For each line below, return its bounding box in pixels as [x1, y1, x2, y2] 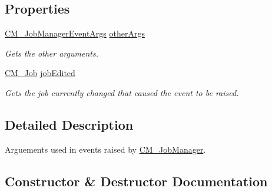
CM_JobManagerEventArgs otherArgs [5, 27, 145, 39]
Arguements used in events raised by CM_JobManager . [5, 143, 206, 155]
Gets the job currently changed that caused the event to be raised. [5, 86, 239, 98]
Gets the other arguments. [5, 47, 98, 59]
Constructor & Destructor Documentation [5, 172, 268, 190]
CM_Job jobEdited [5, 67, 75, 79]
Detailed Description [5, 115, 134, 133]
